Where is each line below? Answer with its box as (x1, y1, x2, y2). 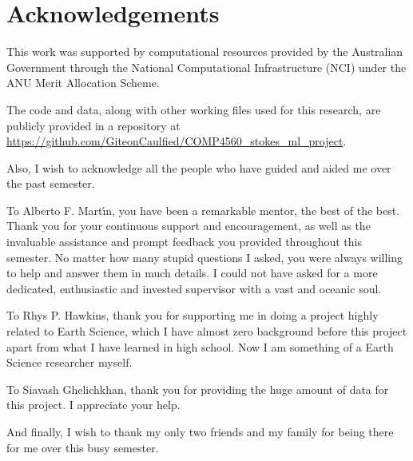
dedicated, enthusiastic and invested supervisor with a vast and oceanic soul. (6, 280, 382, 296)
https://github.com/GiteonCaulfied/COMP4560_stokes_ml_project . (6, 133, 347, 149)
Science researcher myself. (6, 354, 133, 371)
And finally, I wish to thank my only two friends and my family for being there (6, 423, 394, 439)
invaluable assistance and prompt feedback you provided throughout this (6, 233, 362, 250)
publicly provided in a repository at (6, 117, 181, 133)
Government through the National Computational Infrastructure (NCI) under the (6, 58, 407, 75)
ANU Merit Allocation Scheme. (6, 74, 160, 91)
